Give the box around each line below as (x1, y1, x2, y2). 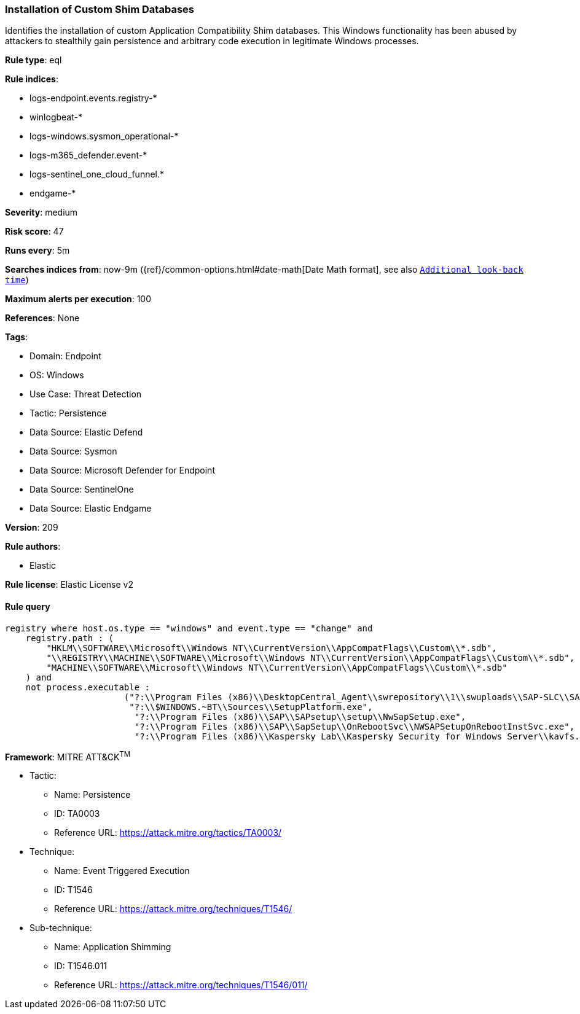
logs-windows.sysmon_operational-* (29, 131, 179, 142)
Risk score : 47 (5, 226, 64, 237)
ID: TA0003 (54, 808, 100, 819)
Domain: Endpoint (29, 351, 101, 362)
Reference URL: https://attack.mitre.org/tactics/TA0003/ (54, 827, 282, 838)
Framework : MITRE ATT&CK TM (5, 749, 131, 762)
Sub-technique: (29, 922, 92, 934)
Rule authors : (5, 541, 61, 552)
